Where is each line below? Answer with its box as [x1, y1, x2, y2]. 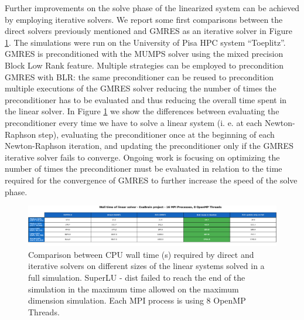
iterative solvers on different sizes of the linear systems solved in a [28, 260, 265, 272]
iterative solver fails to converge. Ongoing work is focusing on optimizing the [5, 151, 280, 163]
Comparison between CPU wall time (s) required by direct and [28, 248, 254, 260]
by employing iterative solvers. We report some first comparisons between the [5, 13, 283, 25]
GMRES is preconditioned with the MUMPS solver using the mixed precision [5, 47, 283, 60]
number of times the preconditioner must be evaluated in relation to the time [5, 162, 282, 175]
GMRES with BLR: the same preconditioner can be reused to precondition [5, 70, 274, 83]
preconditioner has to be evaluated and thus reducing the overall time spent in [5, 93, 287, 105]
